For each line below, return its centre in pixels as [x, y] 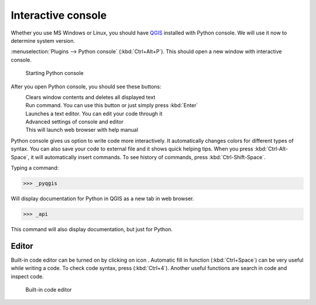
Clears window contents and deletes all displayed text [90, 97]
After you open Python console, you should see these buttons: [86, 86]
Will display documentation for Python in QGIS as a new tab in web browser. [102, 198]
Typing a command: [35, 168]
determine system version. [43, 40]
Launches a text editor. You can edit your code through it [94, 114]
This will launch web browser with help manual [82, 130]
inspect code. [27, 276]
